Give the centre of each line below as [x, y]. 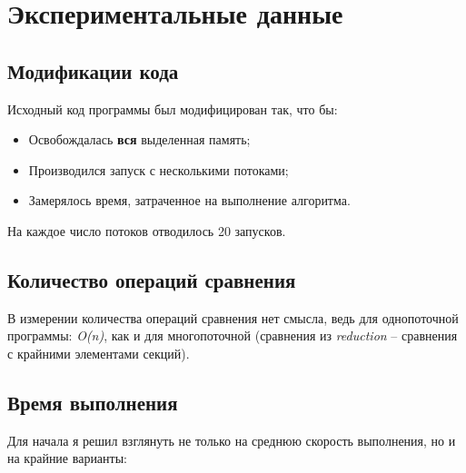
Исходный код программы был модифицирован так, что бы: [173, 108]
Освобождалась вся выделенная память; [139, 139]
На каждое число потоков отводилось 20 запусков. [147, 230]
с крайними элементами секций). [99, 353]
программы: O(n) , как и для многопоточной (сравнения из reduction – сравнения [233, 335]
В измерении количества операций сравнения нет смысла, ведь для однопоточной [233, 317]
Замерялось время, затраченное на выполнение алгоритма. [189, 200]
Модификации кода [93, 70]
